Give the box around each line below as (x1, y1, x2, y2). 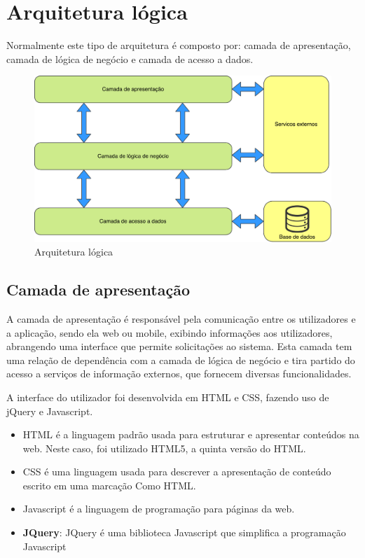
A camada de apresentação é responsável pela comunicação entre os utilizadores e (6, 311, 356, 326)
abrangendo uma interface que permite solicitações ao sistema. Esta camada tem (6, 339, 352, 354)
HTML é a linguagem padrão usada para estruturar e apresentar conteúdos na (22, 427, 359, 442)
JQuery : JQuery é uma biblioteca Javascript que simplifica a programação (22, 525, 346, 540)
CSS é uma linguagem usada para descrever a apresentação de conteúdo (22, 464, 331, 479)
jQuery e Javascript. (6, 403, 93, 418)
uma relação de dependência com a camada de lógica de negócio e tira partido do (6, 352, 355, 367)
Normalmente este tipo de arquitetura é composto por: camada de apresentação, (6, 38, 351, 53)
